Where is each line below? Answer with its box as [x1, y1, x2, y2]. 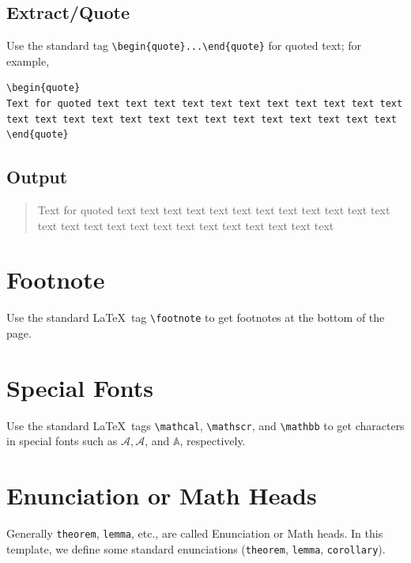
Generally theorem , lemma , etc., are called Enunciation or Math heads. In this [6, 525, 383, 542]
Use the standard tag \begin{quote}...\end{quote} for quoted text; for [6, 37, 362, 54]
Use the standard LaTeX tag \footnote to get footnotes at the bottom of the [6, 309, 385, 326]
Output [6, 164, 68, 189]
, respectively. [179, 433, 246, 449]
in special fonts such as [6, 433, 118, 449]
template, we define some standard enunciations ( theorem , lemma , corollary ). [6, 540, 386, 557]
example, [6, 52, 50, 69]
